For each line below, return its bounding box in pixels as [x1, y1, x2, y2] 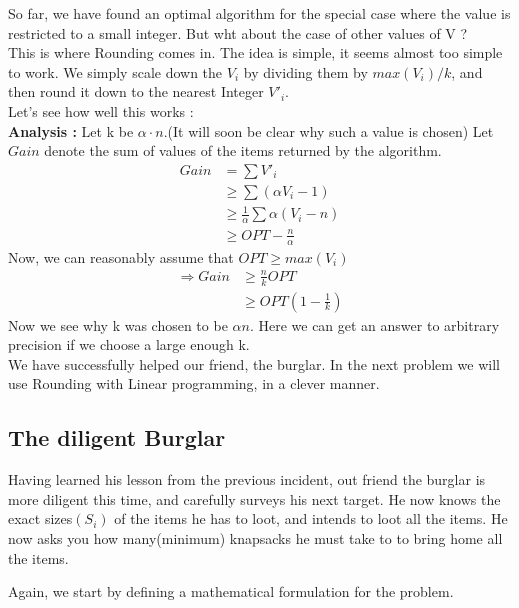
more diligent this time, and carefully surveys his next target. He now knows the [8, 488, 501, 509]
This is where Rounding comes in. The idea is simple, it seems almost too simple [8, 42, 503, 63]
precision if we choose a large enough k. [8, 334, 250, 355]
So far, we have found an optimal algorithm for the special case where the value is [8, 3, 511, 23]
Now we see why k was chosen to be [8, 314, 228, 335]
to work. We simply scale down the [8, 61, 223, 82]
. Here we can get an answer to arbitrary [249, 314, 500, 335]
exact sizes [8, 508, 73, 529]
